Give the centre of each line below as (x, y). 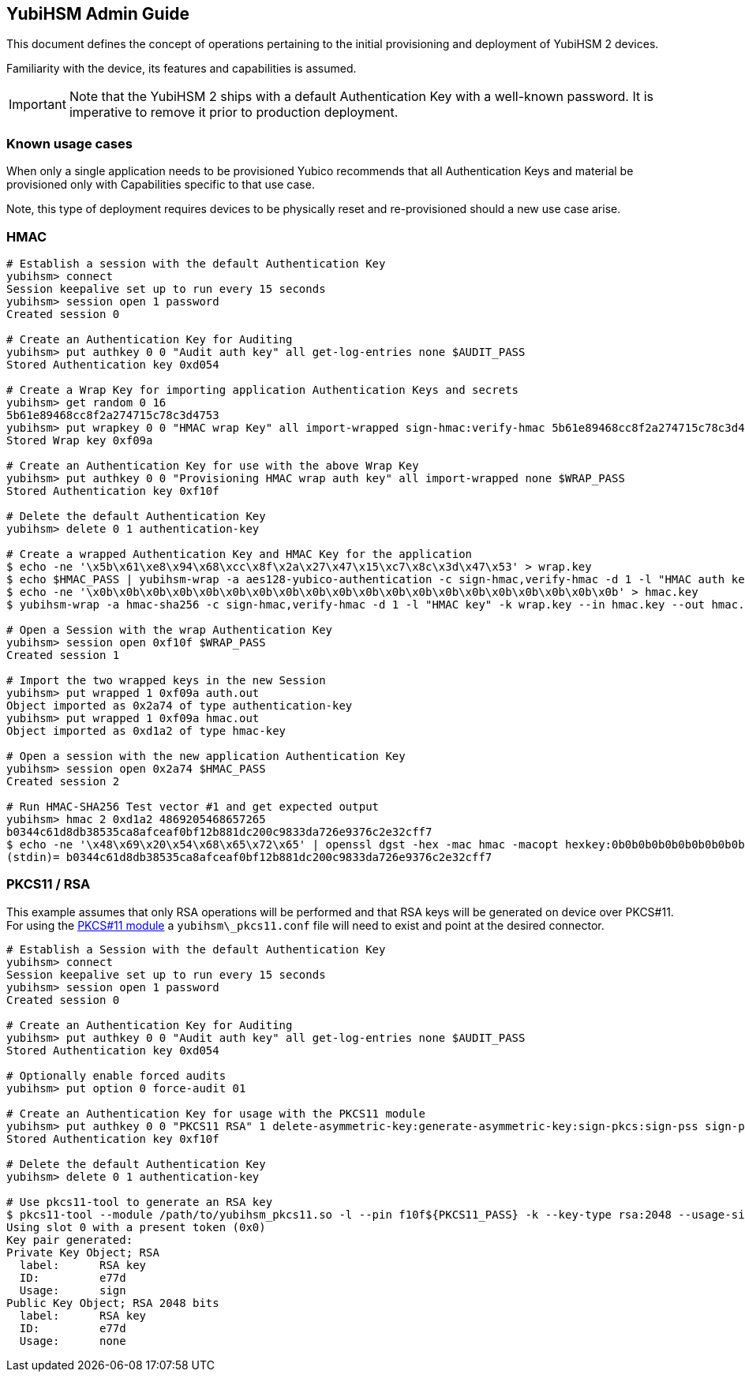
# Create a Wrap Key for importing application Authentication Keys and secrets (263, 389)
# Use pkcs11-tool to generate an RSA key (140, 1202)
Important (37, 105)
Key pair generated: (70, 1239)
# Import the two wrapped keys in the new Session (166, 680)
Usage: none (73, 1341)
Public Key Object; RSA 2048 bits (113, 1303)
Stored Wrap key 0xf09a (80, 440)
